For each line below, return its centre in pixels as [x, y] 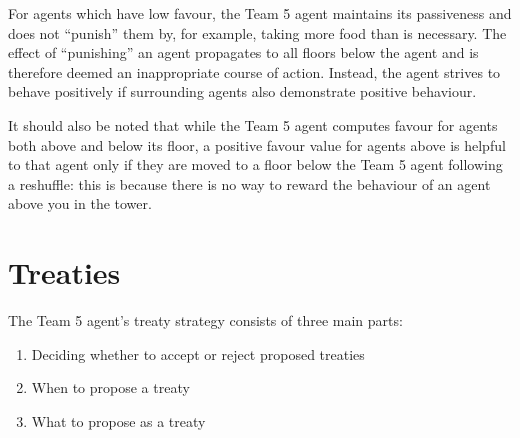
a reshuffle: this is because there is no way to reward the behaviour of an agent [249, 183]
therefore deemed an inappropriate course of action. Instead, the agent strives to [254, 71]
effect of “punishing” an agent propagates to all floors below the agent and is [243, 52]
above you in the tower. [80, 203]
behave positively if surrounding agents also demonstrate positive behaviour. [242, 91]
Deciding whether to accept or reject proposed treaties [198, 353]
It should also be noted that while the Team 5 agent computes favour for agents [253, 124]
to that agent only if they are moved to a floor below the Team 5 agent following [255, 164]
